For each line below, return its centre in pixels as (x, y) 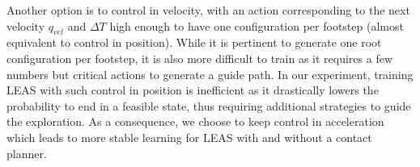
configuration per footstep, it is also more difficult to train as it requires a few (200, 58)
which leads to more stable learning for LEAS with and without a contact (189, 137)
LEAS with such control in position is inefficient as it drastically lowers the (193, 90)
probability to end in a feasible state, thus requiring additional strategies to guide (209, 105)
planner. (27, 153)
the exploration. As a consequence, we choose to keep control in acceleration (195, 121)
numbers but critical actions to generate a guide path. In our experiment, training (210, 74)
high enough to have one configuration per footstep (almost (257, 25)
